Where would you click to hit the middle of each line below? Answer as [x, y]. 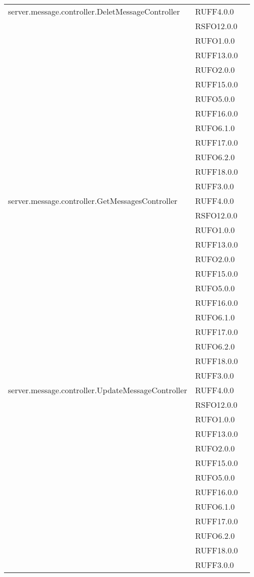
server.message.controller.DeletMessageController [94, 11]
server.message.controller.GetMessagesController [93, 201]
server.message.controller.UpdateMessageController [98, 390]
